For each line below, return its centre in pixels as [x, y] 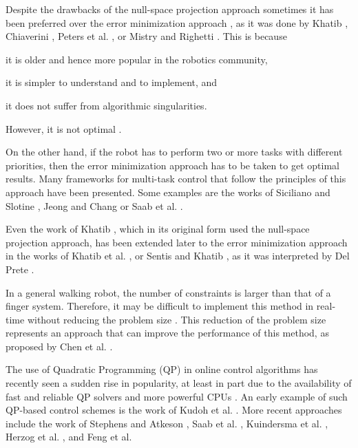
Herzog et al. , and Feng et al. [69, 437]
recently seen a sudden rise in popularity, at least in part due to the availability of [179, 383]
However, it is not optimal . [64, 128]
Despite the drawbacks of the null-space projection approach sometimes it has [170, 9]
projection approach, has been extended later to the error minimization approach [177, 242]
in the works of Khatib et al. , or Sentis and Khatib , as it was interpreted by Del [178, 256]
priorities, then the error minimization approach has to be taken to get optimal [172, 165]
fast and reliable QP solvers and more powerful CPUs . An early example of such [177, 396]
